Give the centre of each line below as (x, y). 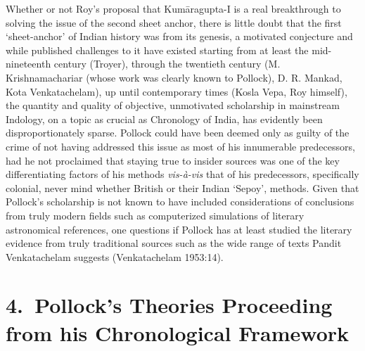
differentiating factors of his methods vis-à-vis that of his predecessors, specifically (182, 174)
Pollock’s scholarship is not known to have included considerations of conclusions (180, 202)
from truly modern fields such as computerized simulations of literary (155, 215)
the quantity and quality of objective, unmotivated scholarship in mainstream (173, 105)
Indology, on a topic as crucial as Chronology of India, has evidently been (164, 119)
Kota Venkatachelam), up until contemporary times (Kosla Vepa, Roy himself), (177, 91)
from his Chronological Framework (178, 332)
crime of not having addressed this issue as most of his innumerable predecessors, (180, 146)
